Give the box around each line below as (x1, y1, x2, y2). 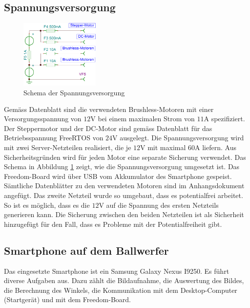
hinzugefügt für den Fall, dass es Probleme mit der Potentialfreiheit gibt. (4, 219, 222, 229)
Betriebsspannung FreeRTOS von (4, 132, 104, 143)
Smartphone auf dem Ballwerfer (4, 242, 169, 258)
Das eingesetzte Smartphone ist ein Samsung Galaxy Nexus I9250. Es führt (4, 265, 229, 276)
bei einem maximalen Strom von (98, 113, 195, 124)
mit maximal (147, 142, 186, 153)
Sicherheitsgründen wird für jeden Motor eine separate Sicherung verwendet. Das (4, 152, 246, 162)
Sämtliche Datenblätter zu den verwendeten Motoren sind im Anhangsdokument (4, 180, 245, 191)
